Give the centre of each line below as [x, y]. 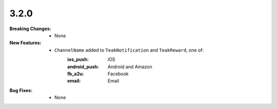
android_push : [83, 67]
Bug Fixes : [21, 90]
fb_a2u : [76, 74]
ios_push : [78, 59]
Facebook [118, 74]
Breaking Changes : [30, 29]
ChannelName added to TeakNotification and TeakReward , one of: [129, 50]
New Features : [25, 43]
